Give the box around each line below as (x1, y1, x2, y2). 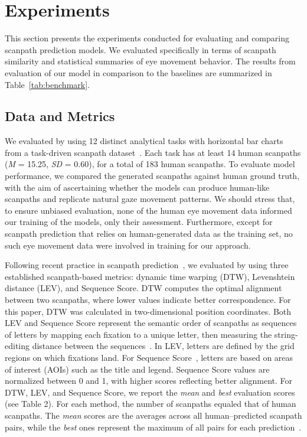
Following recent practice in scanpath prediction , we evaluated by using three (5, 259, 289, 271)
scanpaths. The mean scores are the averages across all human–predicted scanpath (5, 409, 302, 421)
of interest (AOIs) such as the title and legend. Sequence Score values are (5, 363, 270, 375)
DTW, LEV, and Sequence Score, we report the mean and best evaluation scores (5, 386, 295, 398)
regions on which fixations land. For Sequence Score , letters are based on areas (5, 351, 293, 363)
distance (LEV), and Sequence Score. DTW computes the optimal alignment (5, 282, 282, 294)
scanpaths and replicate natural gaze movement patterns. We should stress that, (5, 193, 295, 205)
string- (274, 328, 298, 340)
